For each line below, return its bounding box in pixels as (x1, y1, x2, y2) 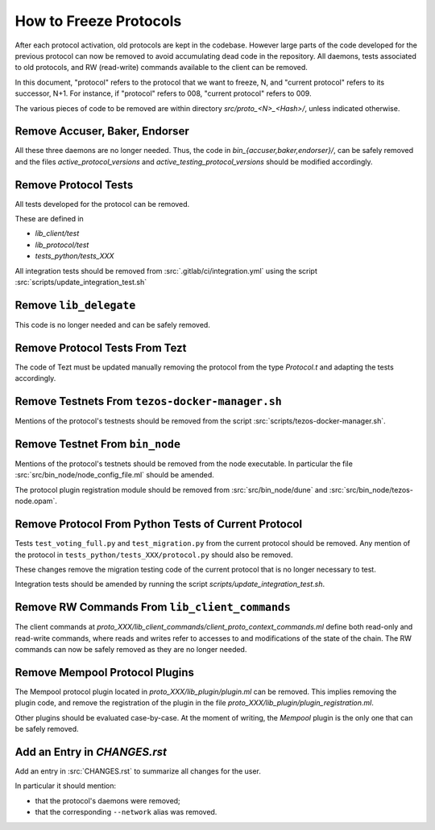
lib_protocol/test (35, 240, 89, 250)
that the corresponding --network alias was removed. (35, 807, 217, 817)
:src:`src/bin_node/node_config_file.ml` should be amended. (14, 470, 215, 480)
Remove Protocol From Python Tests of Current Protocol (14, 518, 303, 531)
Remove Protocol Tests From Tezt (14, 341, 187, 354)
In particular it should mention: (14, 781, 117, 791)
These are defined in (14, 214, 84, 224)
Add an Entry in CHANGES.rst (14, 745, 167, 758)
